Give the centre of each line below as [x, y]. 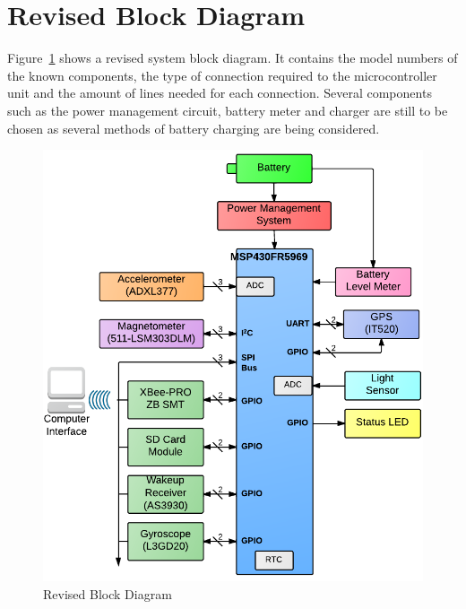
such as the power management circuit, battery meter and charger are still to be [228, 110]
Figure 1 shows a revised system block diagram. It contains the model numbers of [233, 58]
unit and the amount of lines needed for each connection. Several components [220, 93]
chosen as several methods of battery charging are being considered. [194, 128]
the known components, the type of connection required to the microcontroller [222, 75]
